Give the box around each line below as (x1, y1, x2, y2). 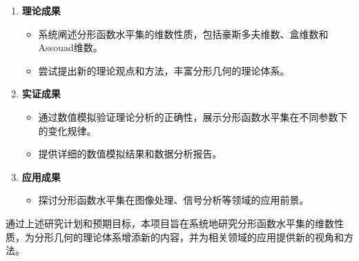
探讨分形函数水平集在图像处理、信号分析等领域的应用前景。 (38, 193, 309, 207)
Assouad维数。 (38, 40, 103, 55)
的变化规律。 (38, 123, 97, 137)
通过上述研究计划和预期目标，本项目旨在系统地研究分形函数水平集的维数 (6, 215, 334, 230)
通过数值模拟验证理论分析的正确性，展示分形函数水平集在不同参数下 (38, 109, 348, 124)
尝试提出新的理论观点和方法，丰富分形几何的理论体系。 (38, 63, 290, 77)
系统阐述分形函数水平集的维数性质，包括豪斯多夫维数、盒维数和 (38, 26, 329, 41)
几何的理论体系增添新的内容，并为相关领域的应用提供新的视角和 (53, 229, 344, 244)
